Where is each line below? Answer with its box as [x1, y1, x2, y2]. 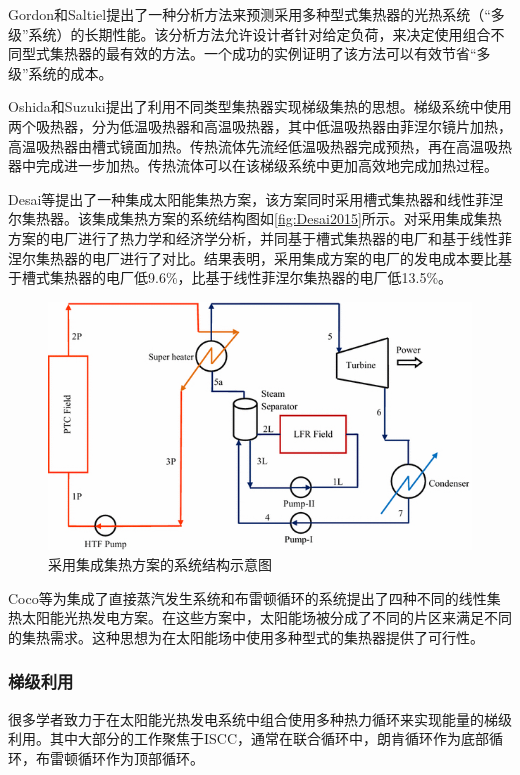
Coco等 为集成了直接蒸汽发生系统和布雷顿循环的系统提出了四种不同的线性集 [8, 587, 501, 608]
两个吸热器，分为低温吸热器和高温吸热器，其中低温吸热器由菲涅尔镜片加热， [8, 115, 512, 136]
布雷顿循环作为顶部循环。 [35, 747, 204, 768]
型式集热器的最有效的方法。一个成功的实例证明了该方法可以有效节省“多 [21, 43, 491, 64]
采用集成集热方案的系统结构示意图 [48, 553, 272, 574]
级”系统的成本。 [8, 62, 113, 83]
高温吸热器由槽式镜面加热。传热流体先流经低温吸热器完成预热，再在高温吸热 [8, 135, 512, 156]
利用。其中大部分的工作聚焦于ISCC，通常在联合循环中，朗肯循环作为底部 [8, 728, 490, 749]
